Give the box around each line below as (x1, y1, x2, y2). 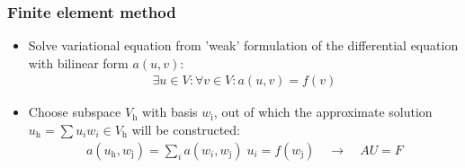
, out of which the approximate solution (213, 102, 433, 121)
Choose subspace (28, 102, 121, 121)
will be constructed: (131, 120, 240, 139)
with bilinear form (28, 53, 129, 72)
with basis (142, 102, 198, 121)
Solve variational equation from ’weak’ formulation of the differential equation (28, 36, 459, 55)
